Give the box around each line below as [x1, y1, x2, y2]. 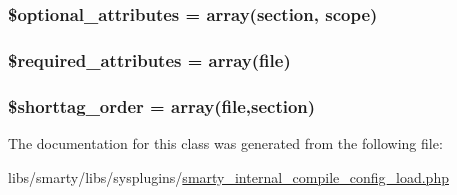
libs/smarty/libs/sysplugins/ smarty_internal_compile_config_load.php [8, 166, 449, 187]
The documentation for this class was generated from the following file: [8, 132, 443, 153]
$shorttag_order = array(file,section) [8, 93, 316, 118]
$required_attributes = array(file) [8, 47, 291, 72]
